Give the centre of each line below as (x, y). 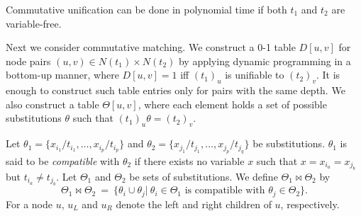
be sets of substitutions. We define (204, 176)
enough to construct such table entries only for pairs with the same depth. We (176, 90)
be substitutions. (289, 143)
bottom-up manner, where (62, 75)
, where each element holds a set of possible (232, 104)
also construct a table (52, 104)
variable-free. (34, 23)
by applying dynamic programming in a (265, 61)
